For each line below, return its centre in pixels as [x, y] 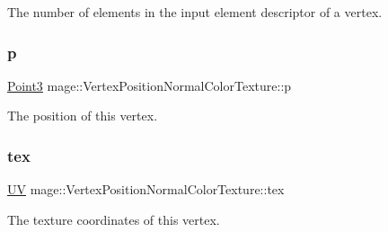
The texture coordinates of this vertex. [114, 219]
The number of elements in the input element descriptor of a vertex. [195, 12]
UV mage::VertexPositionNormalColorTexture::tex [146, 189]
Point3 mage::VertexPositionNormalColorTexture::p [150, 85]
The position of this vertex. [83, 116]
